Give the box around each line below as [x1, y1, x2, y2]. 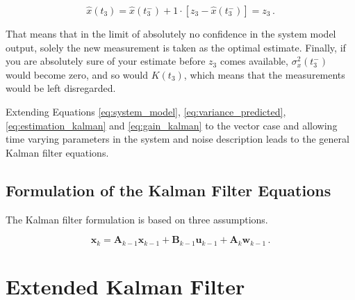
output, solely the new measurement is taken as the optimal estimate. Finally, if [6, 40, 346, 54]
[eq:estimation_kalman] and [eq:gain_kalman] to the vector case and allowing [6, 118, 338, 132]
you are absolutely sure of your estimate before [6, 54, 206, 68]
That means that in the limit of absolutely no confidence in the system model [6, 26, 336, 40]
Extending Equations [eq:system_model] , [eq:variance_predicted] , [6, 104, 286, 118]
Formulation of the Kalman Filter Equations [6, 179, 331, 200]
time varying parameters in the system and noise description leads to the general [6, 132, 349, 146]
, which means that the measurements [183, 67, 345, 81]
